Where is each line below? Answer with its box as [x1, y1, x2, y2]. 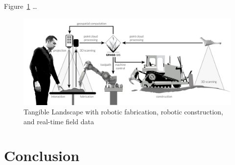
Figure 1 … [4, 1, 37, 11]
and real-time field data [23, 116, 94, 126]
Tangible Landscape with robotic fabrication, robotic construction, [23, 107, 223, 117]
